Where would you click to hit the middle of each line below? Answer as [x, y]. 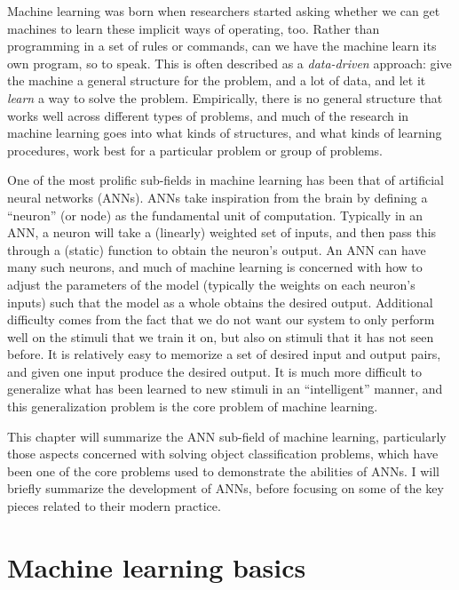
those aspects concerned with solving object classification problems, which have [223, 454]
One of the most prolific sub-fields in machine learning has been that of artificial [226, 180]
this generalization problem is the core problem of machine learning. [193, 407]
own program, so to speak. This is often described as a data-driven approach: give [229, 63]
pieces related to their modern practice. [114, 506]
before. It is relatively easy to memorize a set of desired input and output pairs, [224, 354]
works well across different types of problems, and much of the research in [208, 115]
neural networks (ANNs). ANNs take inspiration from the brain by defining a [218, 197]
